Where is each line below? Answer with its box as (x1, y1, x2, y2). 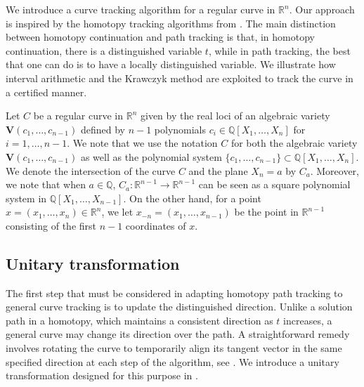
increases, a (283, 313, 332, 327)
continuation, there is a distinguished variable (6, 43, 202, 58)
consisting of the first (6, 218, 96, 232)
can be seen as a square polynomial (198, 177, 351, 192)
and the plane (188, 163, 248, 178)
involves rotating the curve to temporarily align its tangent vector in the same (6, 341, 342, 355)
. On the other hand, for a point (123, 190, 261, 205)
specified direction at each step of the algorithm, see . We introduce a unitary (6, 354, 339, 369)
